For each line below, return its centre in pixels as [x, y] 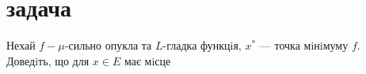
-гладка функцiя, [202, 45]
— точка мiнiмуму [304, 45]
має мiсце [147, 60]
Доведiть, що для [48, 60]
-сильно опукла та [108, 45]
